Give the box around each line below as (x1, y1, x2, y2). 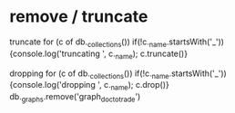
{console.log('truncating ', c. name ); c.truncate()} (9, 48, 189, 61)
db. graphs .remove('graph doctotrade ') (9, 91, 141, 104)
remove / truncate (9, 6, 148, 27)
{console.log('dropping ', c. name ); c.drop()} (9, 80, 170, 92)
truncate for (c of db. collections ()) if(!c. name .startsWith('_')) (9, 36, 225, 49)
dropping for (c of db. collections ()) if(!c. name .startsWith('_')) (9, 68, 228, 80)
